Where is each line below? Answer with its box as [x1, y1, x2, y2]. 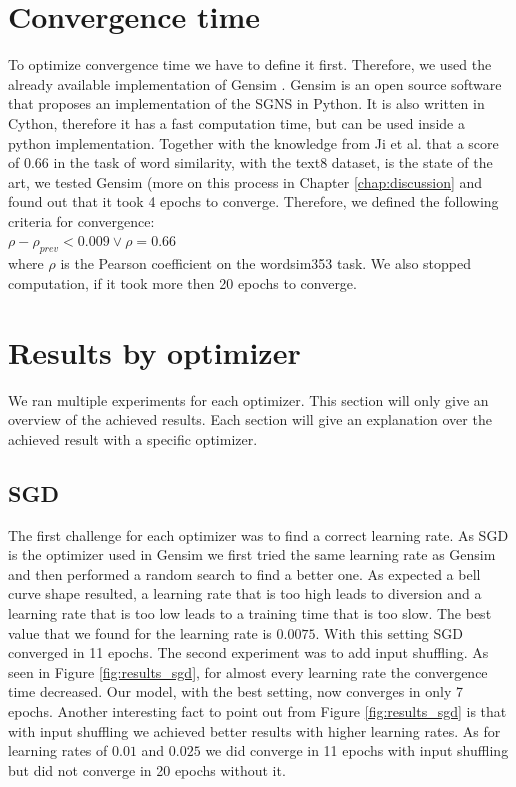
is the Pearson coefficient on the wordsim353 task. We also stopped [60, 253, 471, 274]
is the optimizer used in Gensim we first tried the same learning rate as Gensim [8, 544, 496, 565]
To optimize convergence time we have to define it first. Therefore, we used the [8, 54, 492, 75]
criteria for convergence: [8, 210, 155, 231]
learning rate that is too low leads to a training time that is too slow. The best [8, 602, 492, 623]
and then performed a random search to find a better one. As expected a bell [8, 563, 481, 584]
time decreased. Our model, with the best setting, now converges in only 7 [8, 681, 463, 702]
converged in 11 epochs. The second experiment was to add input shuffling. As [8, 642, 489, 663]
